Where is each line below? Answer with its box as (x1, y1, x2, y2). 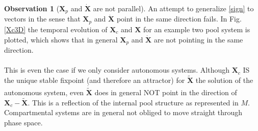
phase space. (4, 117, 43, 127)
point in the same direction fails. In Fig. (116, 13, 242, 24)
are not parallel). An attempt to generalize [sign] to (93, 3, 254, 13)
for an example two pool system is (143, 24, 250, 34)
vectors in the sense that (4, 13, 81, 24)
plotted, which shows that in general (4, 34, 118, 45)
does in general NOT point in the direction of (94, 86, 237, 97)
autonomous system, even (4, 86, 84, 97)
